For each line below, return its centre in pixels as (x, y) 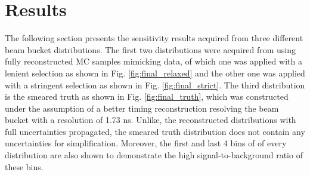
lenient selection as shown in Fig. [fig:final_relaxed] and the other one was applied (155, 73)
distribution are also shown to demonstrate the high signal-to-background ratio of (154, 155)
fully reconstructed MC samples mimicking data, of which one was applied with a (154, 61)
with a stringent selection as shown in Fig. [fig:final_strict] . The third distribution (155, 85)
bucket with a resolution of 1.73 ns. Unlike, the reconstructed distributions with (151, 120)
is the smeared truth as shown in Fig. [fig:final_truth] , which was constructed (147, 96)
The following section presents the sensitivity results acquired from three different (154, 38)
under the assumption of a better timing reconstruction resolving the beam (142, 108)
